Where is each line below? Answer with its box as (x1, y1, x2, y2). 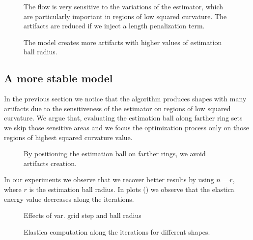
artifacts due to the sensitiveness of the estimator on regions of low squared (4, 103, 231, 113)
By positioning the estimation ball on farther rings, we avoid (24, 148, 206, 159)
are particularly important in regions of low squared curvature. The (24, 11, 227, 21)
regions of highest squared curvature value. (4, 132, 133, 142)
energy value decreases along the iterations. (4, 193, 134, 204)
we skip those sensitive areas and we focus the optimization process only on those (4, 122, 249, 132)
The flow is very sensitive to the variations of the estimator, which (24, 1, 224, 11)
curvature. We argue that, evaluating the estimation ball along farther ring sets (4, 113, 243, 123)
